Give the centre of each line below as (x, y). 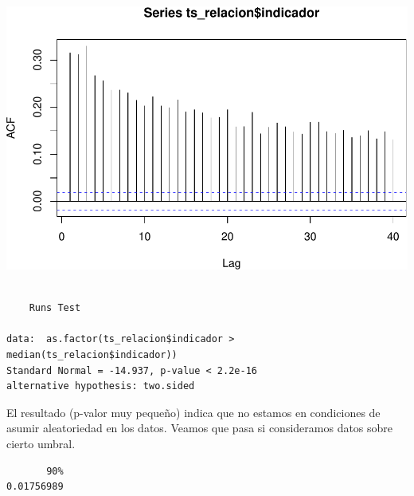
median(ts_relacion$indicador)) (92, 355)
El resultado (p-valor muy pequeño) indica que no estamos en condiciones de (193, 412)
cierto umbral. (41, 443)
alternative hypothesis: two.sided (101, 386)
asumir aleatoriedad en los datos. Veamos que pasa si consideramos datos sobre (200, 428)
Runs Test (55, 308)
